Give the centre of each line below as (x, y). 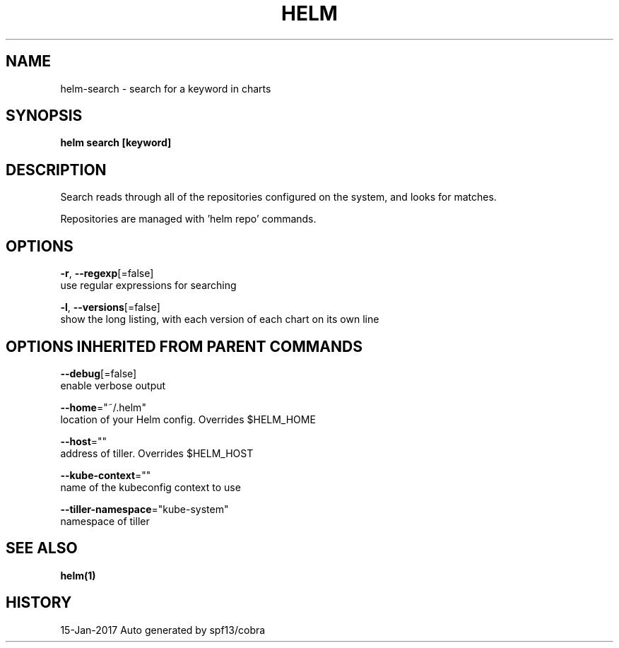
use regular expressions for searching (148, 285)
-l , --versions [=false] (110, 307)
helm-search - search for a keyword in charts (166, 88)
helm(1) (78, 575)
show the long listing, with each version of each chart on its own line (220, 319)
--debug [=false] (99, 373)
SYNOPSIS (44, 116)
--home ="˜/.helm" (103, 407)
